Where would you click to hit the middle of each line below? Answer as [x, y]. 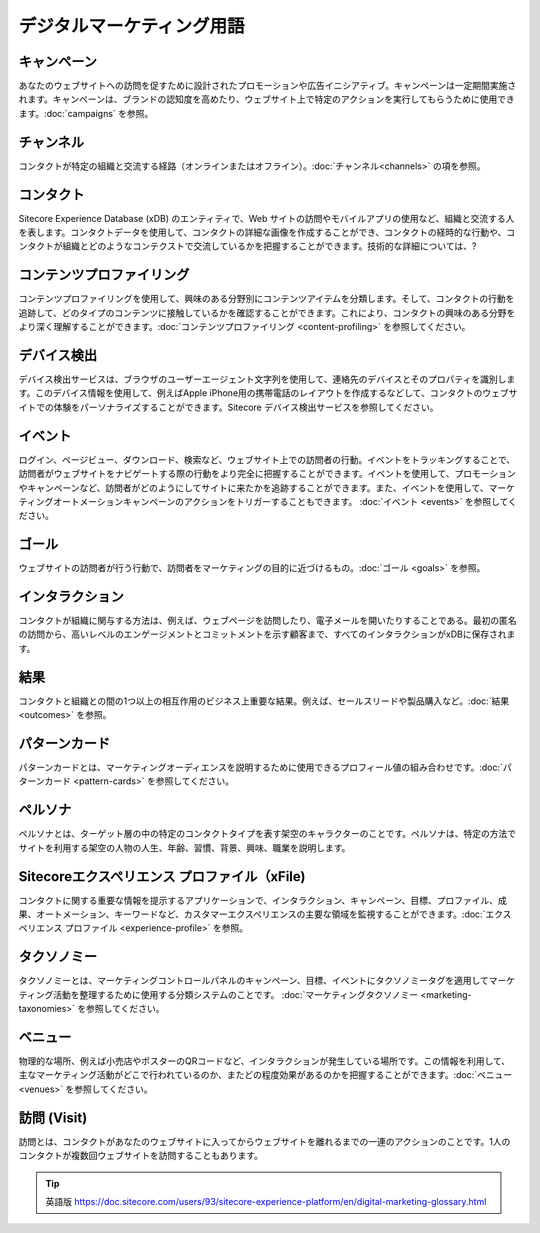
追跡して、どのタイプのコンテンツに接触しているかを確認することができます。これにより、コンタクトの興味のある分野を [267, 312]
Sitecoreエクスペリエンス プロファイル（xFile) [162, 876]
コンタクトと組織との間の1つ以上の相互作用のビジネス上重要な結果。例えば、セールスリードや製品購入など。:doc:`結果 [264, 701]
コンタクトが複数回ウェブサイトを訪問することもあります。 [141, 1156]
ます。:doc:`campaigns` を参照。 [86, 113]
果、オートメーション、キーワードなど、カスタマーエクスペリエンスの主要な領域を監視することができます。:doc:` [252, 914]
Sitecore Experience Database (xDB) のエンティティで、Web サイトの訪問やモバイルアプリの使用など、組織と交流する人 [266, 218]
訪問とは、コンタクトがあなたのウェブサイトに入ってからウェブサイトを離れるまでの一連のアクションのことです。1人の [264, 1141]
